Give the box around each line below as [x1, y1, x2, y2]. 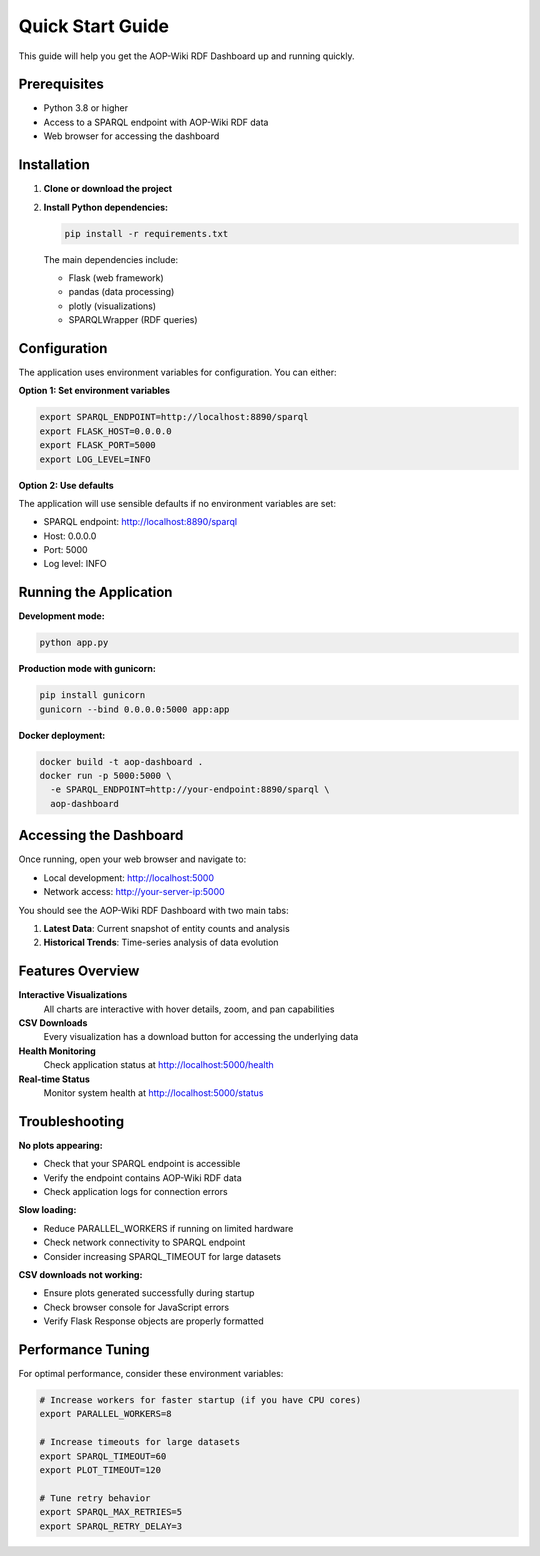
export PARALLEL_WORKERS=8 [39, 1408, 172, 1420]
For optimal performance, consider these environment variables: [18, 1368, 284, 1380]
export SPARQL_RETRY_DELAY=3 [39, 1520, 183, 1532]
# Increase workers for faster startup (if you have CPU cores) [39, 1395, 362, 1406]
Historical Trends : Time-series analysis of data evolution [43, 936, 279, 949]
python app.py [39, 637, 109, 649]
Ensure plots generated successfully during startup [43, 1287, 255, 1299]
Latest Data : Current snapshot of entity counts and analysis [43, 922, 290, 934]
